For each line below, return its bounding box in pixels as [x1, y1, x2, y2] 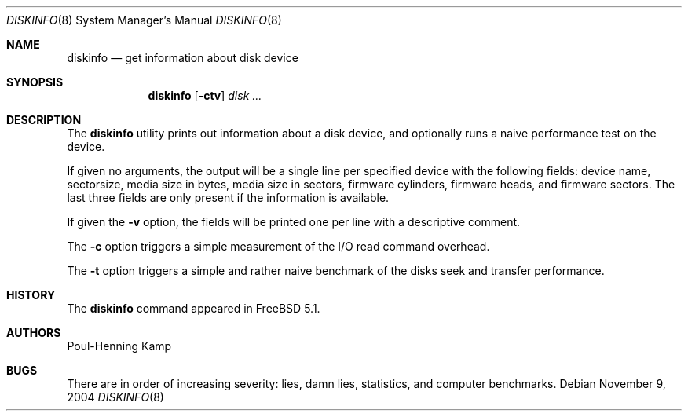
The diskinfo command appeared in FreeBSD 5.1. [67, 302, 320, 315]
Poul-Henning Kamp [67, 339, 172, 353]
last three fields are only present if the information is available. [67, 191, 390, 204]
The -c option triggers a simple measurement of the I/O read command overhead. [67, 240, 490, 253]
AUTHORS [6, 326, 61, 339]
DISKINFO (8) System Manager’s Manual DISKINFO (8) [6, 13, 282, 27]
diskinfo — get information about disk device [67, 51, 298, 64]
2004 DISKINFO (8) [67, 390, 164, 404]
